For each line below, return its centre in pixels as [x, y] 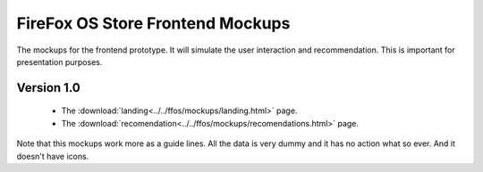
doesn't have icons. [53, 156]
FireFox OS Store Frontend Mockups [153, 23]
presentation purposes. [59, 61]
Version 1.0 [48, 88]
